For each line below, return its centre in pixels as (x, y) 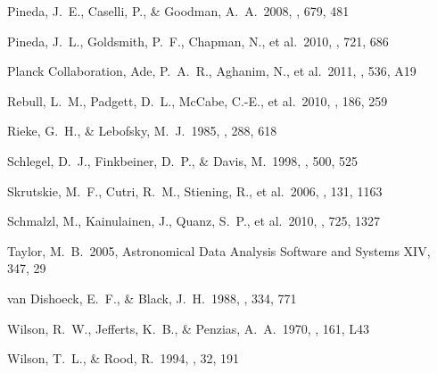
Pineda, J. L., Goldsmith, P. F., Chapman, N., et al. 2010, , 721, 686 (198, 41)
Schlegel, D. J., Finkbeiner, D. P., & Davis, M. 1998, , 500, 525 (182, 160)
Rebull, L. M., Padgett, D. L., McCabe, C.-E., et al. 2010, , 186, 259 (198, 100)
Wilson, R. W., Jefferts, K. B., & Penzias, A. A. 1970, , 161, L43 (189, 328)
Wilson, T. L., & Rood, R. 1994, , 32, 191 (124, 358)
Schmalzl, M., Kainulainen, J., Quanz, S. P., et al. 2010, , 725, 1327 (194, 221)
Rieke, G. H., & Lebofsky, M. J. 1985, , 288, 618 (142, 131)
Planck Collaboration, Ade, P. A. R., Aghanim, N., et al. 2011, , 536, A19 (212, 71)
